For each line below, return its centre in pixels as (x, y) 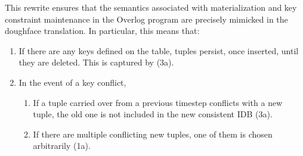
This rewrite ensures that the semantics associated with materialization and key (151, 7)
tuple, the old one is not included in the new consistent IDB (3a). (153, 114)
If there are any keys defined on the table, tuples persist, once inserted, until (159, 50)
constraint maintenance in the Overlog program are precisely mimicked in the (146, 19)
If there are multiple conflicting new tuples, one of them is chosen (153, 134)
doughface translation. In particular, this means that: (102, 31)
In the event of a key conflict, (72, 82)
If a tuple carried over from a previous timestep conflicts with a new (158, 102)
